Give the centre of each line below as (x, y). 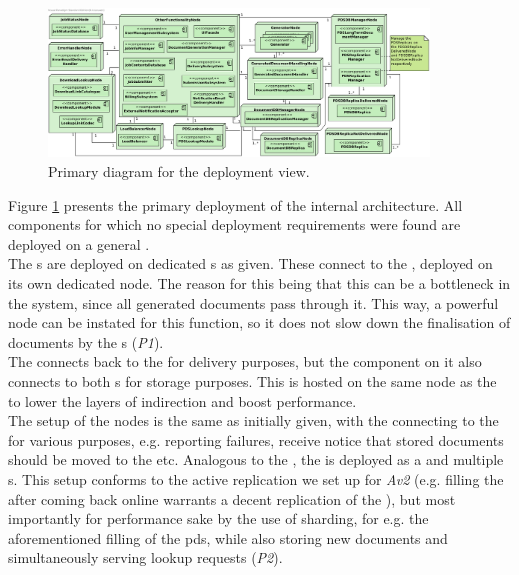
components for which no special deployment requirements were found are (234, 224)
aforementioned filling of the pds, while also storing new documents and (228, 537)
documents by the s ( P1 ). (86, 341)
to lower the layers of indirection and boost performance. (182, 400)
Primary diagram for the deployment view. (179, 171)
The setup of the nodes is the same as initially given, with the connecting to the (253, 420)
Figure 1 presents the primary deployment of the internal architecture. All (235, 204)
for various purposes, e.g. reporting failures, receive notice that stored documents (256, 439)
